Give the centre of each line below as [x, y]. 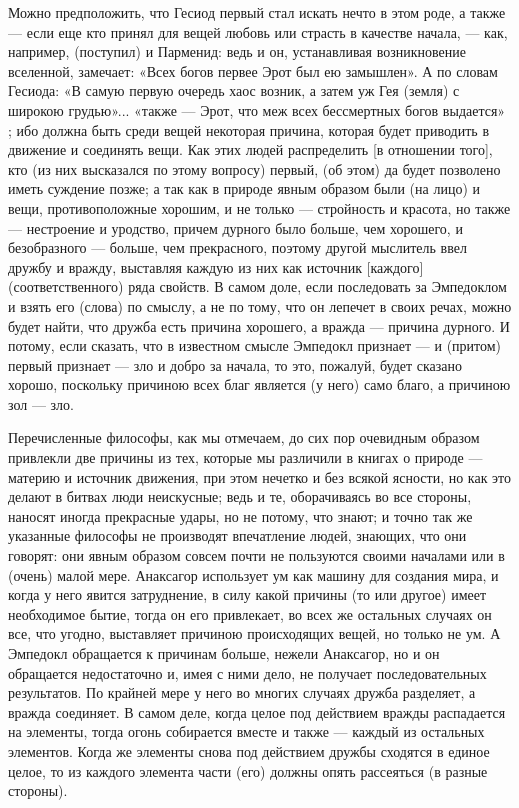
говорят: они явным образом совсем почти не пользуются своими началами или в [256, 555]
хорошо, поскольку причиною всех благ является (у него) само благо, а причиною [259, 384]
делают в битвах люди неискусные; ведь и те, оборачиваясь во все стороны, [240, 496]
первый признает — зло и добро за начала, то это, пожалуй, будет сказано [235, 364]
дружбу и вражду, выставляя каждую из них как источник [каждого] [216, 266]
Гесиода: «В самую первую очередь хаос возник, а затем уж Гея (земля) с [234, 90]
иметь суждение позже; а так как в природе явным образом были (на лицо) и [244, 188]
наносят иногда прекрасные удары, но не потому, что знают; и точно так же [240, 515]
